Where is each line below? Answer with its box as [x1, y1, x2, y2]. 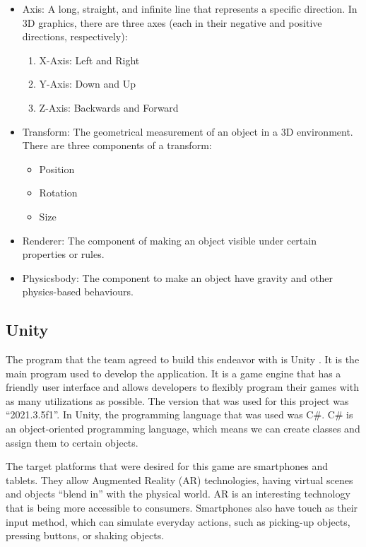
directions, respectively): [22, 29, 128, 44]
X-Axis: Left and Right [39, 52, 140, 67]
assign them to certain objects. [6, 435, 138, 449]
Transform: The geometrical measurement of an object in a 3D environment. [22, 124, 353, 139]
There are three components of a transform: [22, 138, 212, 153]
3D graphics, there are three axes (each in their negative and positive [22, 15, 322, 30]
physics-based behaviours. [22, 284, 134, 299]
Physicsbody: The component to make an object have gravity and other [22, 270, 333, 285]
